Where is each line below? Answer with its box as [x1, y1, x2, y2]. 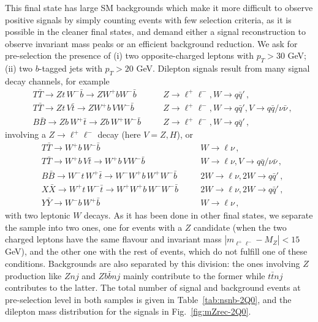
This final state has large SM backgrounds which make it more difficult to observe [5, 1, 313, 13]
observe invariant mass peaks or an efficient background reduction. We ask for [5, 37, 298, 50]
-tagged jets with [39, 62, 102, 75]
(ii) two [5, 62, 33, 75]
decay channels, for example [5, 74, 110, 87]
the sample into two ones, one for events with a [5, 220, 183, 233]
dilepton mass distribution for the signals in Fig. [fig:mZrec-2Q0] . [5, 305, 251, 318]
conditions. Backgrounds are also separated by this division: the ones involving [5, 256, 300, 269]
